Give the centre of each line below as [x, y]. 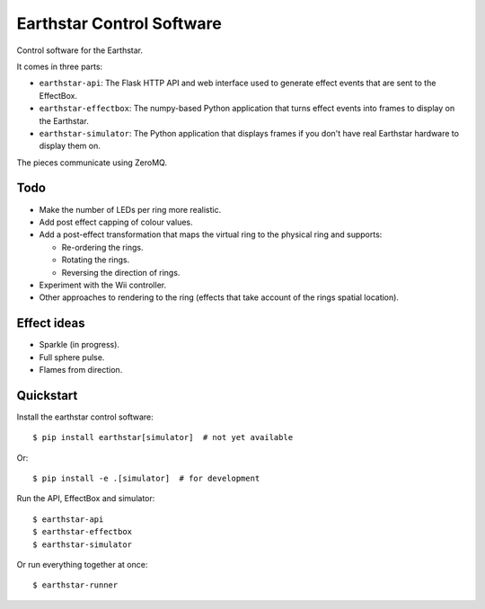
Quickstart [47, 395]
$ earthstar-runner [75, 585]
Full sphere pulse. [72, 357]
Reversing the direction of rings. [121, 272]
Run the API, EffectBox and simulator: [86, 499]
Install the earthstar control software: [85, 417]
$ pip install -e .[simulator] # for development [146, 479]
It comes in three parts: [60, 66]
